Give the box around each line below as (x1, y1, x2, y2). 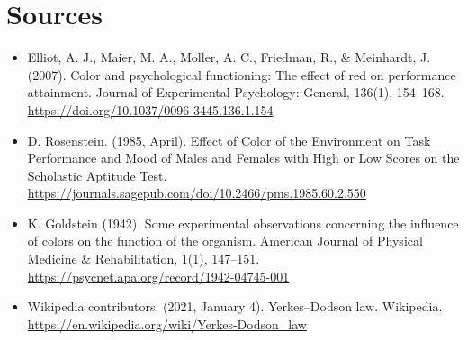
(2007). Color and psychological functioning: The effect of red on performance (27, 65, 456, 84)
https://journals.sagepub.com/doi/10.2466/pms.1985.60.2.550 (27, 183, 366, 202)
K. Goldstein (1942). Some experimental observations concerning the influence (27, 213, 459, 232)
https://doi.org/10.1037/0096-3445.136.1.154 (27, 100, 274, 119)
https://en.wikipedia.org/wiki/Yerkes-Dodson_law (27, 314, 307, 333)
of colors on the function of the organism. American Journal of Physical (27, 231, 423, 250)
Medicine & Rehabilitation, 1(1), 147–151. (27, 249, 260, 268)
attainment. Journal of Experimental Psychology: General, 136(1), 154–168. (27, 83, 445, 102)
